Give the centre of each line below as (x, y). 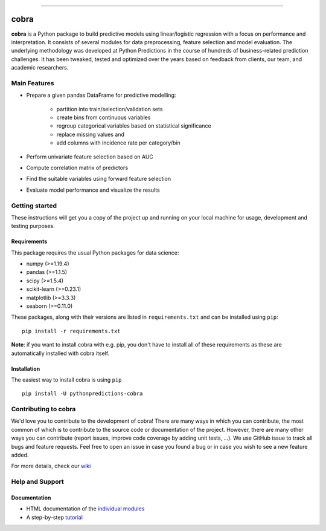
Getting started (34, 206)
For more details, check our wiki (51, 466)
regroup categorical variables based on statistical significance (134, 126)
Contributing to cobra (43, 409)
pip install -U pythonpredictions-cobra (82, 394)
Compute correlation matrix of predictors (77, 168)
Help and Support (37, 482)
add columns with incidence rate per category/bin (118, 143)
